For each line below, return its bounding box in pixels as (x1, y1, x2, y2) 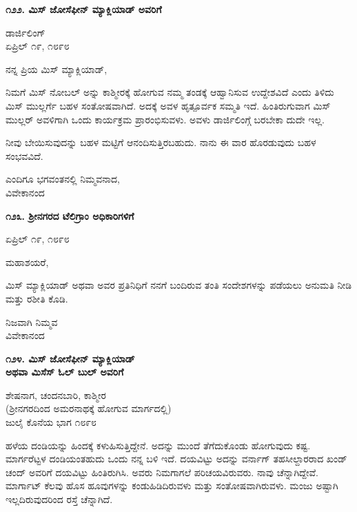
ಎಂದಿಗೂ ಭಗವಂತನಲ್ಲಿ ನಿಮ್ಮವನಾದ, (6, 172, 120, 186)
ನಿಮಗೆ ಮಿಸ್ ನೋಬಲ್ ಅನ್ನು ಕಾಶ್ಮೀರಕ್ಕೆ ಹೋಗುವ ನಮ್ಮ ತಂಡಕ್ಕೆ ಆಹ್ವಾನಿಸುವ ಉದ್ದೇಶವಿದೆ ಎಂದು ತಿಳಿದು (6, 85, 334, 99)
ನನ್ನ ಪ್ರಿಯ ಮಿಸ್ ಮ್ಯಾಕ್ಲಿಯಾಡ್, (6, 61, 108, 76)
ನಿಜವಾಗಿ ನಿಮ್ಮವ (6, 314, 58, 329)
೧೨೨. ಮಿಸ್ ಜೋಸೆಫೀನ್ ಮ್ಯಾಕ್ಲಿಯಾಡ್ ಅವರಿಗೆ (6, 2, 162, 16)
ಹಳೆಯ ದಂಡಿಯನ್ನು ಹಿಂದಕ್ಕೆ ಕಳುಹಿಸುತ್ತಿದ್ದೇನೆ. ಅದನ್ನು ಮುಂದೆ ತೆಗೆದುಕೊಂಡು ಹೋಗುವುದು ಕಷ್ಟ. (6, 438, 311, 452)
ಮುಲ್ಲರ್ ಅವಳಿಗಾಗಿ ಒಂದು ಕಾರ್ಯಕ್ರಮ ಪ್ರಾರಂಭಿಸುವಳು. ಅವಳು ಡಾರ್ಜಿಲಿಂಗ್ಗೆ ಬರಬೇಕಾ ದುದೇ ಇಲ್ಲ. (6, 112, 325, 126)
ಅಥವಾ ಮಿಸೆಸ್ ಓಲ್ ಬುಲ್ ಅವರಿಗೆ (6, 365, 124, 379)
